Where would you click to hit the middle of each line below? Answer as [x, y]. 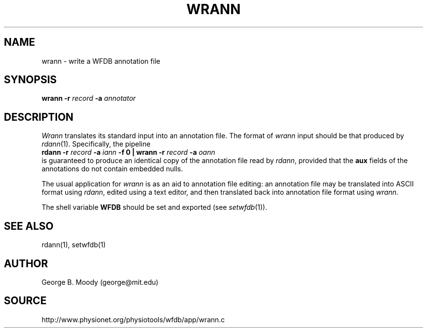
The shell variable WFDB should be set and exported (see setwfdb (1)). [154, 207]
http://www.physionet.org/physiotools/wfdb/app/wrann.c [133, 319]
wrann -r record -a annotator [89, 98]
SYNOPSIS [30, 80]
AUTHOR [26, 263]
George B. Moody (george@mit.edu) [100, 282]
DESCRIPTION [39, 117]
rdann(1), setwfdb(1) [74, 245]
